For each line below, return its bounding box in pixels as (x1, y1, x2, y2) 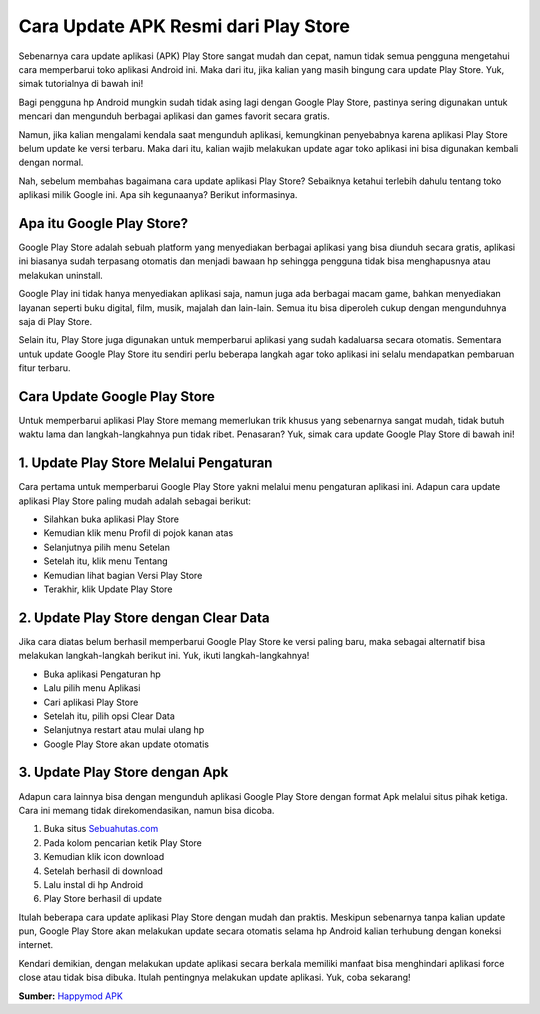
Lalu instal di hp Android (43, 878, 144, 890)
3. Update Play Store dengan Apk (18, 764, 229, 781)
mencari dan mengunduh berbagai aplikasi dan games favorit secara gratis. (18, 110, 330, 122)
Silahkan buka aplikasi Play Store (43, 513, 180, 525)
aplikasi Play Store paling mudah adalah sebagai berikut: (18, 495, 252, 507)
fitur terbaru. (18, 362, 71, 374)
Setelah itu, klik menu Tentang (43, 555, 169, 567)
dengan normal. (18, 156, 84, 169)
